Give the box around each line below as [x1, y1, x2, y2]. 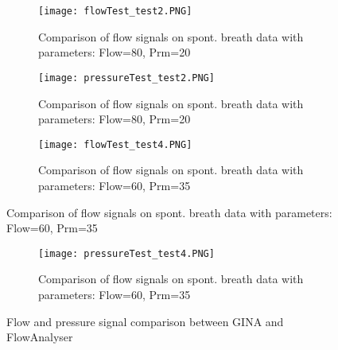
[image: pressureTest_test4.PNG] [38, 247, 215, 259]
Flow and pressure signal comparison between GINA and [6, 313, 284, 329]
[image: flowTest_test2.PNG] [38, 6, 192, 17]
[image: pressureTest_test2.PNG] [38, 72, 215, 84]
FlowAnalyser [6, 329, 73, 345]
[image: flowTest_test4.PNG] [38, 138, 192, 150]
